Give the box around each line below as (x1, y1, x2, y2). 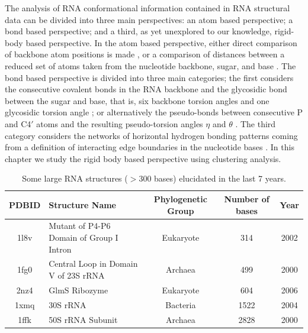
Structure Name (49, 198, 117, 211)
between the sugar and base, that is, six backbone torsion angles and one (5, 94, 269, 106)
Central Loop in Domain (49, 257, 138, 270)
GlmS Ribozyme (49, 283, 108, 296)
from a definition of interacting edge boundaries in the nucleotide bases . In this (5, 141, 294, 153)
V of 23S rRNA (49, 269, 105, 281)
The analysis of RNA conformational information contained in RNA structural (5, 2, 290, 14)
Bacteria (165, 298, 196, 311)
